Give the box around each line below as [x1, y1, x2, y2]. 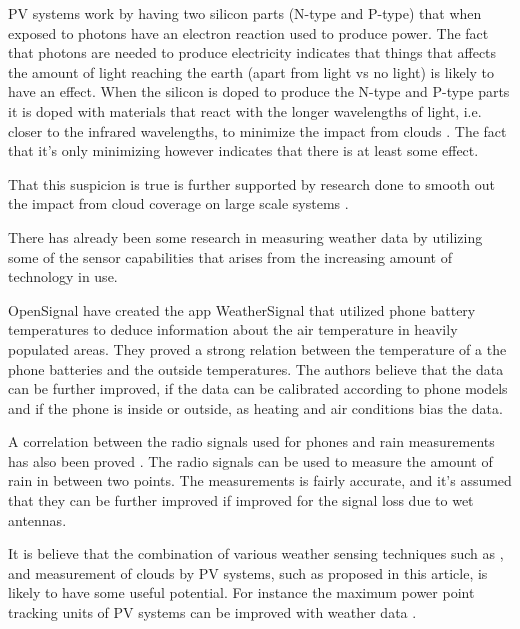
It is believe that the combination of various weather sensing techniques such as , [8, 543, 504, 564]
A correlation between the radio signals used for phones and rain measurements [8, 431, 495, 452]
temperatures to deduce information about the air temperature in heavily [8, 319, 458, 340]
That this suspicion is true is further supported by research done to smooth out [8, 173, 495, 194]
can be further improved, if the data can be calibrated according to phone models [8, 378, 508, 399]
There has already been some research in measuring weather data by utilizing [8, 226, 483, 247]
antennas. [8, 509, 67, 530]
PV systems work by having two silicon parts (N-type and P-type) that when [8, 3, 482, 23]
